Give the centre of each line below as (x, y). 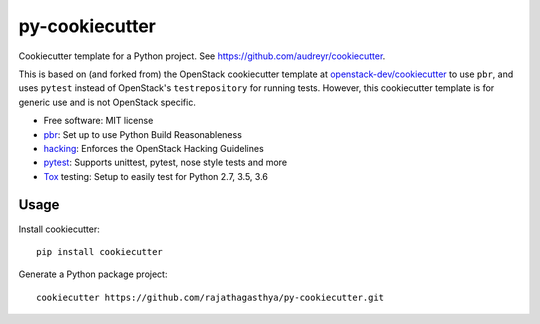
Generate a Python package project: (93, 274)
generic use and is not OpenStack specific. (107, 102)
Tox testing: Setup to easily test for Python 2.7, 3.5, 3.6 (156, 176)
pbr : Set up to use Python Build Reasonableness (142, 134)
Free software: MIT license (98, 121)
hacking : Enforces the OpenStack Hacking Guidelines (153, 148)
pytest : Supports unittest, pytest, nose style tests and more (165, 162)
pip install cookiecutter (100, 251)
